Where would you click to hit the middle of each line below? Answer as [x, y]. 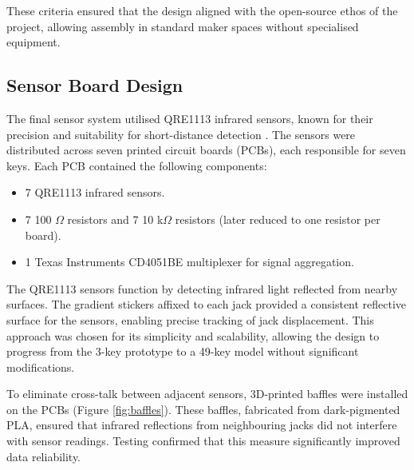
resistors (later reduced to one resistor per [278, 219]
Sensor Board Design [95, 85]
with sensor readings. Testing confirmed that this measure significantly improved [203, 441]
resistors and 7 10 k [115, 219]
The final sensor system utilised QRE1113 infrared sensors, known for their [190, 118]
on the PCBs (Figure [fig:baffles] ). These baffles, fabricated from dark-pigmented [203, 409]
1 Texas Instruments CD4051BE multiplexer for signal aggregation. [189, 262]
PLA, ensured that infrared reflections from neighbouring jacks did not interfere [202, 425]
